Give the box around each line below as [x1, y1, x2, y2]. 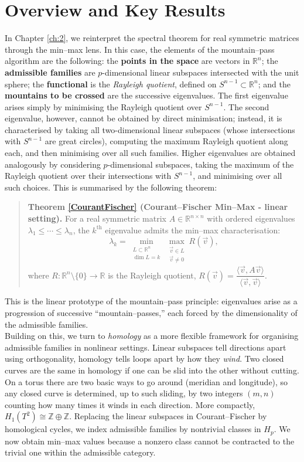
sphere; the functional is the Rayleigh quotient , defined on [5, 77, 217, 90]
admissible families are [5, 66, 95, 78]
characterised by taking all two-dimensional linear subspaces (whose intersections [5, 123, 295, 135]
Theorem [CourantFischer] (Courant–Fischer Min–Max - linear [28, 201, 288, 213]
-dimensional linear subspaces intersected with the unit [102, 66, 299, 78]
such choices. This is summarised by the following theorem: [5, 181, 217, 193]
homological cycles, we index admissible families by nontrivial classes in [5, 423, 261, 435]
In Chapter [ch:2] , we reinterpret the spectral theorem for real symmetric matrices [5, 32, 299, 44]
